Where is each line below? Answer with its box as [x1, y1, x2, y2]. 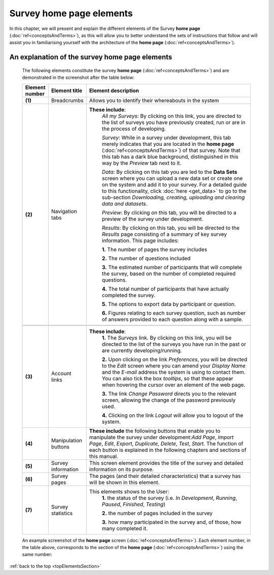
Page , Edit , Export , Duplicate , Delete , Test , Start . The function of [89, 440, 244, 447]
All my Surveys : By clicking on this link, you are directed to [101, 112, 242, 119]
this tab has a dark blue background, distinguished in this [101, 153, 238, 160]
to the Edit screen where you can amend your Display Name [101, 362, 246, 369]
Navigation [51, 207, 77, 215]
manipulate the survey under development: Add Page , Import [89, 434, 234, 441]
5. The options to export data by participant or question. [101, 300, 236, 308]
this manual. [89, 452, 119, 460]
